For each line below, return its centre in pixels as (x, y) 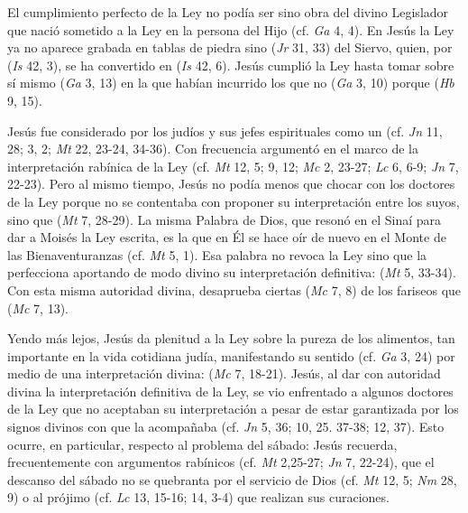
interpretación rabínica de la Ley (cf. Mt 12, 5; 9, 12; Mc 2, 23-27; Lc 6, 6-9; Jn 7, (233, 166)
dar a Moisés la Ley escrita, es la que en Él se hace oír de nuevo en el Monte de (227, 237)
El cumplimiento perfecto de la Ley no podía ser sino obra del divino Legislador (228, 12)
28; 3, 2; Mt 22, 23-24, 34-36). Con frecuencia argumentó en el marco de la (213, 149)
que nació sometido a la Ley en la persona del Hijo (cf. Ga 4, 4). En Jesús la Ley (231, 29)
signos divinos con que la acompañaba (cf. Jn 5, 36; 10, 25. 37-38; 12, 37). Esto (226, 427)
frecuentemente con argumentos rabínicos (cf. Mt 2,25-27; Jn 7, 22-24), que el (221, 462)
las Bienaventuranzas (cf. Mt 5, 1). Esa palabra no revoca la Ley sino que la (217, 254)
